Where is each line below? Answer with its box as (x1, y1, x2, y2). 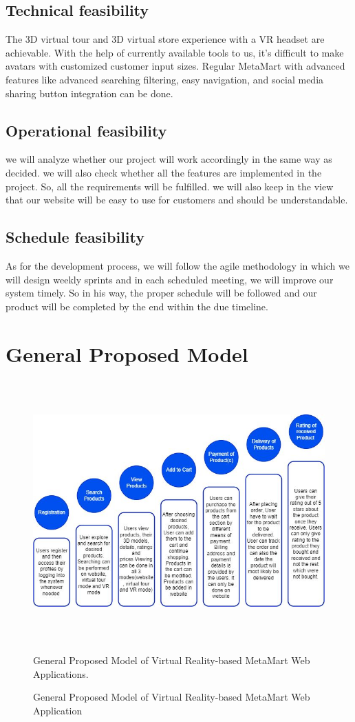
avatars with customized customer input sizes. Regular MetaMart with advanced (6, 59, 345, 73)
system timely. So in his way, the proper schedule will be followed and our (6, 285, 317, 300)
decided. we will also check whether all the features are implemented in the (6, 165, 322, 179)
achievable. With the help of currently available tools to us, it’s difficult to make (6, 45, 344, 59)
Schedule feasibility (6, 226, 144, 248)
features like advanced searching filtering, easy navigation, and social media (6, 72, 324, 86)
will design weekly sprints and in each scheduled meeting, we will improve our (6, 272, 334, 286)
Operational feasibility (6, 119, 167, 141)
